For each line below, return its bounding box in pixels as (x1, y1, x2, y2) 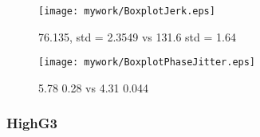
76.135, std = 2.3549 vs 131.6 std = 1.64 (38, 28, 236, 45)
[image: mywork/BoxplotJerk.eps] (38, 6, 215, 17)
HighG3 (6, 113, 57, 133)
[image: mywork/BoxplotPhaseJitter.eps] (38, 57, 256, 68)
